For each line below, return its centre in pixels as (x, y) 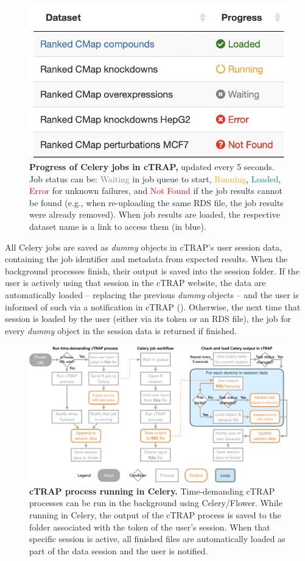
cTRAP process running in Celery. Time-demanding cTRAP (152, 491)
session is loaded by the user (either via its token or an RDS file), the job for (148, 319)
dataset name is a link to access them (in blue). (118, 227)
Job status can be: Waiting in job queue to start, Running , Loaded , (155, 178)
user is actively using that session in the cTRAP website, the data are (135, 283)
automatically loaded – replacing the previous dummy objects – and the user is (152, 295)
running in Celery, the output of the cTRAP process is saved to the (155, 515)
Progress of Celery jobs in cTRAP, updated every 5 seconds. (152, 167)
